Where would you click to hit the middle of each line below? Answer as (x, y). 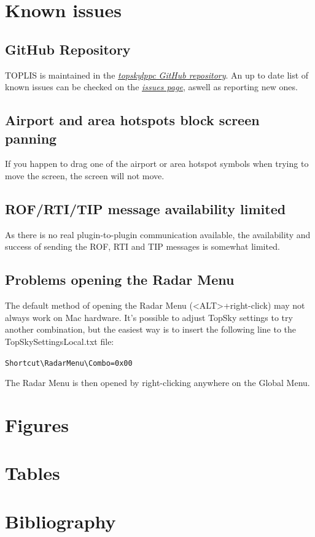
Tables (33, 473)
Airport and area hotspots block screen (132, 120)
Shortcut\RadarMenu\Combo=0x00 (69, 363)
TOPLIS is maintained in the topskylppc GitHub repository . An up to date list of (157, 75)
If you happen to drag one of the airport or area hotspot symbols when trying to (157, 164)
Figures (37, 424)
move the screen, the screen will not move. (85, 175)
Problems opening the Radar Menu (120, 280)
